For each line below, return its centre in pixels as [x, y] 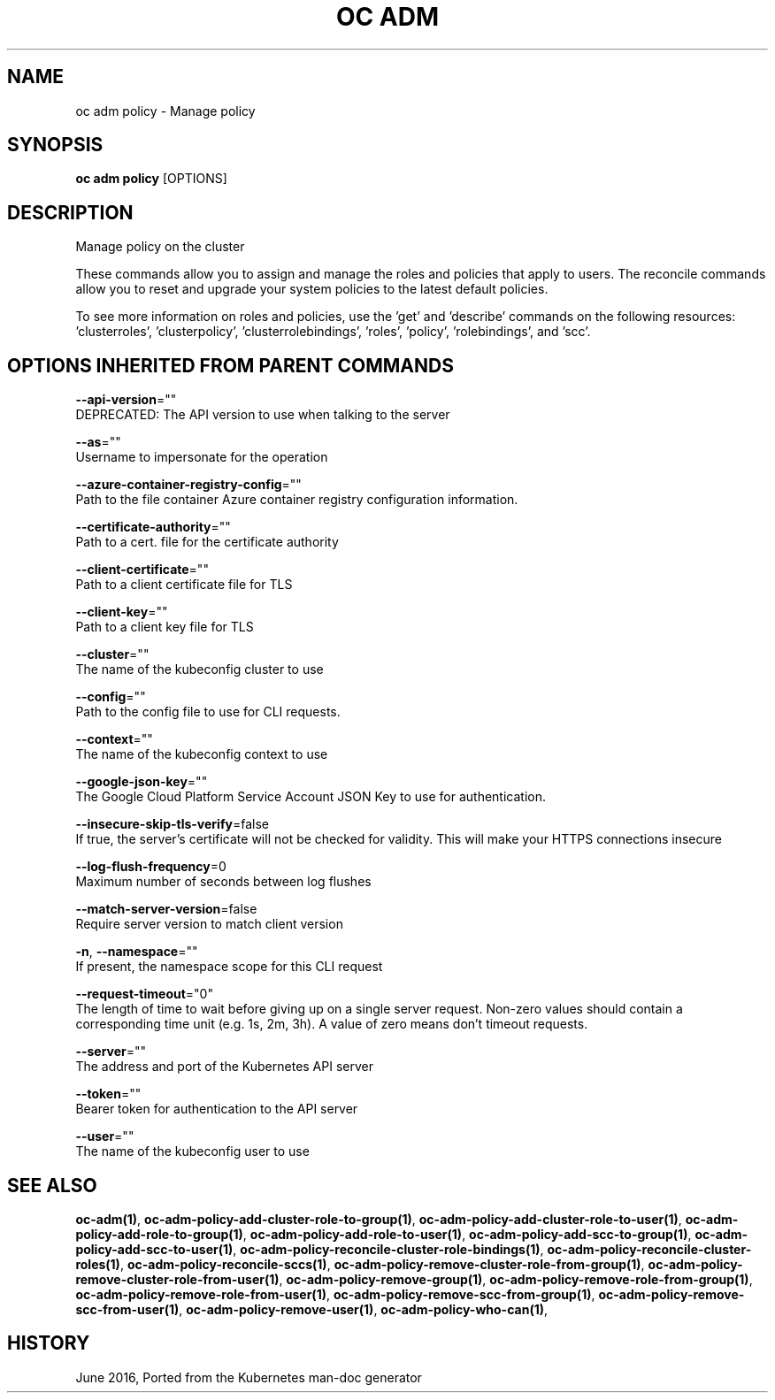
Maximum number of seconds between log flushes [223, 882]
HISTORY [49, 1343]
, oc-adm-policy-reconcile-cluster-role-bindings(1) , [388, 1249]
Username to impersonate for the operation [202, 457]
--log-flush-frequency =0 [151, 867]
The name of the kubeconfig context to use [202, 754]
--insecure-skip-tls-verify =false [172, 824]
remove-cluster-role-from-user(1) [177, 1279]
